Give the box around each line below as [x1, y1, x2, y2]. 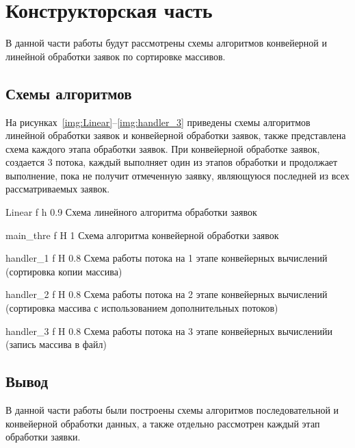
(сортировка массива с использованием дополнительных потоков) [5, 301, 278, 315]
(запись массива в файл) [5, 337, 107, 351]
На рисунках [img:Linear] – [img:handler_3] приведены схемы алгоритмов [5, 114, 311, 129]
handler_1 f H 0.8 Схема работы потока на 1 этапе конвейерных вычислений [5, 251, 328, 265]
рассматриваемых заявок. [5, 182, 110, 196]
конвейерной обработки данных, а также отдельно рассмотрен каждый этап [5, 416, 320, 430]
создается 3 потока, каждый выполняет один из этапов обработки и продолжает [5, 155, 338, 169]
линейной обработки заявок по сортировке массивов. [5, 49, 226, 63]
